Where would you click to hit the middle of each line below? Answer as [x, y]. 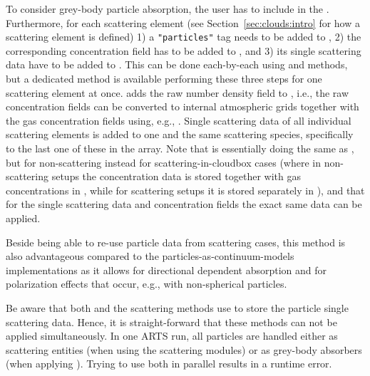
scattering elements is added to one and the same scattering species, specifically [180, 134]
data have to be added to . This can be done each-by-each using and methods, [177, 64]
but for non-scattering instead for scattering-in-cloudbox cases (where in [163, 162]
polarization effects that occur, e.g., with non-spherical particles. [147, 284]
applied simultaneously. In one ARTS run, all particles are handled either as [172, 336]
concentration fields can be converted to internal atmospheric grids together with [183, 106]
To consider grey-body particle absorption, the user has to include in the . [168, 9]
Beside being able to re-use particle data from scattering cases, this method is [176, 242]
